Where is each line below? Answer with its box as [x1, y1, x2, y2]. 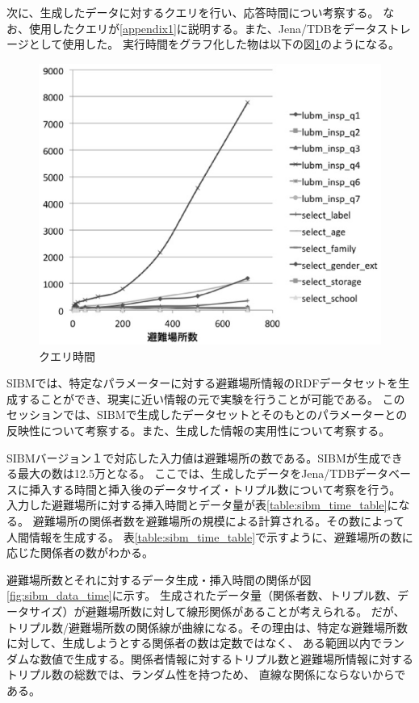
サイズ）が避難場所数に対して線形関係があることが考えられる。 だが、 [28, 602, 405, 619]
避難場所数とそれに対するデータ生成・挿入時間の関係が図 [6, 571, 312, 588]
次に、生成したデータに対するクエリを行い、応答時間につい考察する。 [6, 4, 379, 20]
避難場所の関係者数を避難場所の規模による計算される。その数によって [32, 512, 405, 529]
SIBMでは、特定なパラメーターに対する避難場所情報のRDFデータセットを [6, 375, 399, 391]
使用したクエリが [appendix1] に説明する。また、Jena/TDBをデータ [28, 19, 377, 36]
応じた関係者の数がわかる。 [6, 544, 153, 561]
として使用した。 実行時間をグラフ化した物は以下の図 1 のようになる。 [28, 36, 400, 52]
